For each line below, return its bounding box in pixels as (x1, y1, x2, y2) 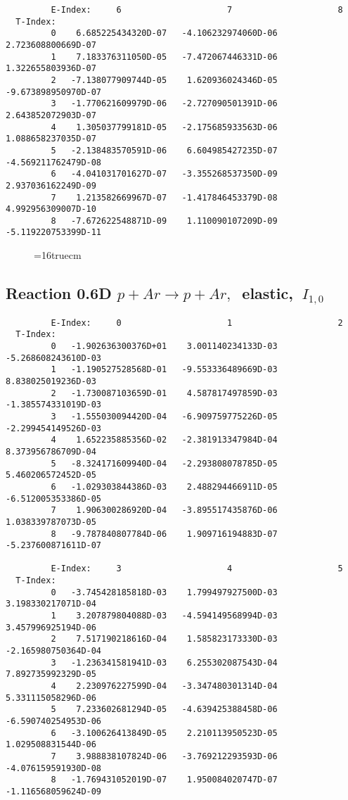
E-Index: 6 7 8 (51, 5, 343, 15)
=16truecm (34, 248, 82, 262)
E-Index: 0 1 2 (51, 317, 343, 328)
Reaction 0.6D (6, 282, 112, 304)
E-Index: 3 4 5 (51, 564, 343, 574)
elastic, (242, 282, 293, 304)
